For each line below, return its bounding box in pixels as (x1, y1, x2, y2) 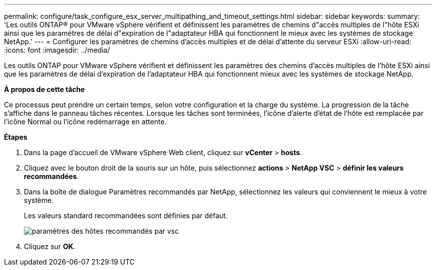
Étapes (4, 133, 27, 141)
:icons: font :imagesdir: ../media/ (4, 46, 110, 54)
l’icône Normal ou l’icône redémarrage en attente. (4, 117, 167, 126)
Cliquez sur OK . (24, 242, 76, 251)
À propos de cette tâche (4, 85, 85, 93)
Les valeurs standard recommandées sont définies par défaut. (24, 211, 228, 220)
